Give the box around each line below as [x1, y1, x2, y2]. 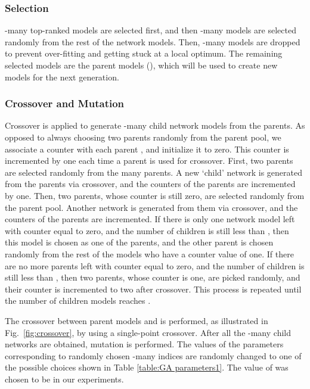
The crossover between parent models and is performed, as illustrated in [5, 314, 268, 326]
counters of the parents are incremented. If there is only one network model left [5, 213, 295, 225]
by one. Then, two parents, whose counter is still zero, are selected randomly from [5, 189, 305, 201]
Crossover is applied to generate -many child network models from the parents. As [5, 119, 305, 132]
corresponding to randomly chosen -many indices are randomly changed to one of [5, 349, 302, 362]
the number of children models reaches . [5, 294, 151, 307]
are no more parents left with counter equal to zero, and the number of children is [5, 259, 305, 272]
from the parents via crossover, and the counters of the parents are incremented [5, 178, 296, 190]
